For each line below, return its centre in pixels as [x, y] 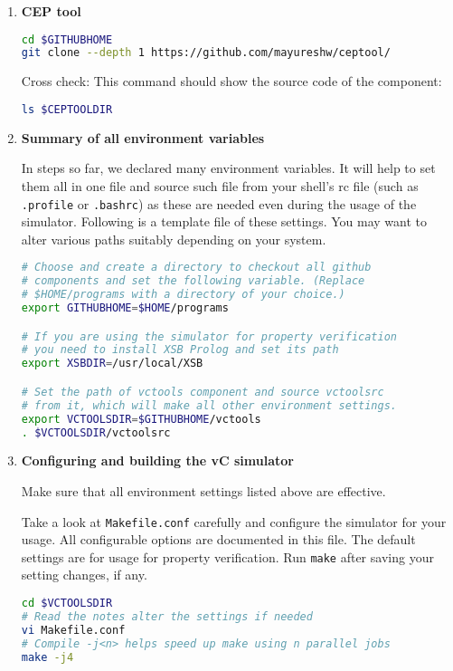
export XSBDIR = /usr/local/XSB [112, 364]
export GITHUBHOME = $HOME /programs [125, 308]
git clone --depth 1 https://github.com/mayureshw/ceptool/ [206, 53]
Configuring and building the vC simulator [157, 460]
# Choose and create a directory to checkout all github [196, 268]
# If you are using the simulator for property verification [209, 336]
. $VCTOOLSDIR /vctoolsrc [96, 432]
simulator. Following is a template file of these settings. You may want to [224, 221]
